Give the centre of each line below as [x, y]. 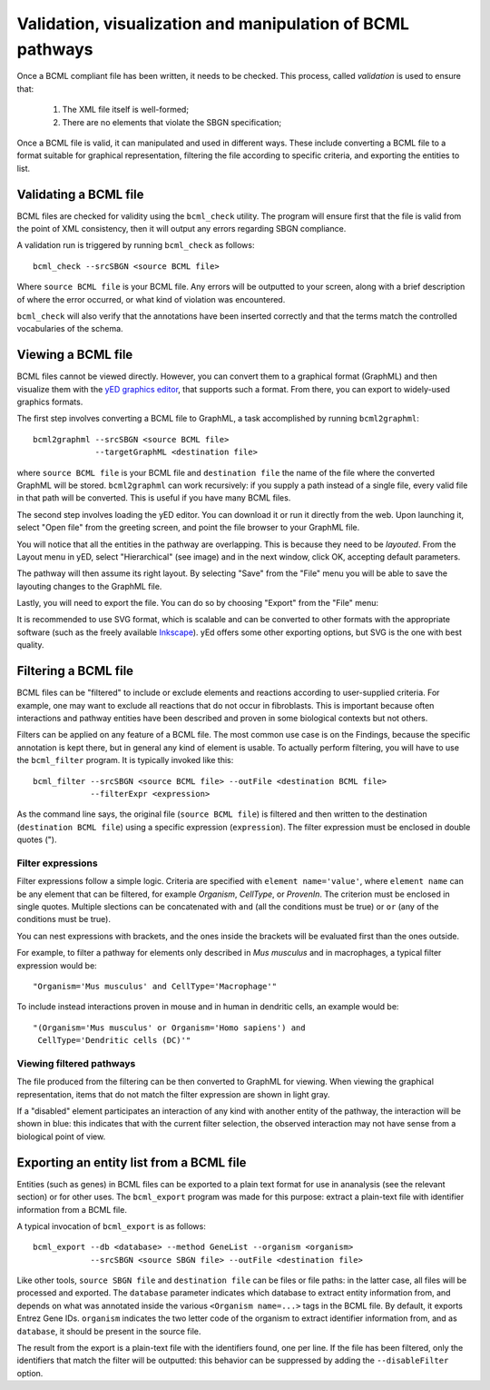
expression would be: [57, 965]
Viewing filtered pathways [76, 1063]
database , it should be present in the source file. [109, 1331]
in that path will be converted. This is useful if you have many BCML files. [154, 498]
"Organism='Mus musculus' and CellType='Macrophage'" [155, 986]
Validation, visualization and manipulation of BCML [213, 24]
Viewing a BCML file [75, 355]
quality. [30, 645]
